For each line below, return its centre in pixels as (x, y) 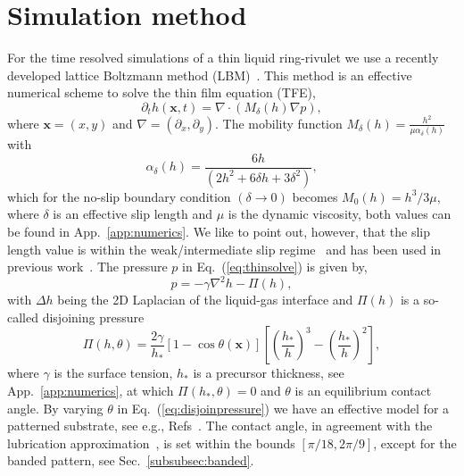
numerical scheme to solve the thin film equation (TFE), (162, 92)
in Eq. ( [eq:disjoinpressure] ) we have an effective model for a (283, 408)
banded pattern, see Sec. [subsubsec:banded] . (131, 460)
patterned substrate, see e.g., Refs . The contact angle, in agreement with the (220, 426)
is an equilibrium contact (363, 391)
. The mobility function (279, 123)
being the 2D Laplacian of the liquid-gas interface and (205, 300)
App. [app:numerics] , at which (91, 391)
